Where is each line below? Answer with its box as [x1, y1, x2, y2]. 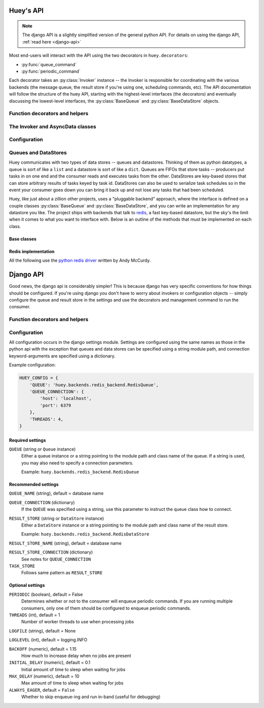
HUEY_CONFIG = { [19, 375, 59, 381]
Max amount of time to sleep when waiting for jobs [21, 680, 124, 686]
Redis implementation [9, 248, 55, 254]
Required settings [9, 437, 46, 443]
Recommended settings [9, 481, 59, 487]
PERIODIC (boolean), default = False [9, 591, 83, 597]
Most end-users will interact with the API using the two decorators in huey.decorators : [9, 52, 189, 58]
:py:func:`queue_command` [21, 61, 77, 67]
